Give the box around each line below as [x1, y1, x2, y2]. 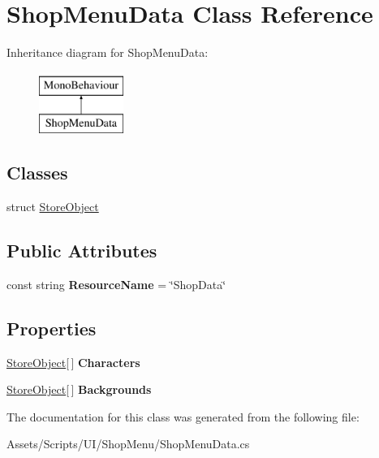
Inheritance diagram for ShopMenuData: [6, 44, 209, 61]
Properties [6, 315, 97, 340]
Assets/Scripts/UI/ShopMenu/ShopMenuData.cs [6, 435, 250, 452]
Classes [6, 160, 68, 185]
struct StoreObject [6, 198, 99, 215]
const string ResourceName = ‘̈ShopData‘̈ [6, 275, 226, 292]
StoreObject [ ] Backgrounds [6, 381, 152, 398]
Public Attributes [6, 238, 157, 263]
